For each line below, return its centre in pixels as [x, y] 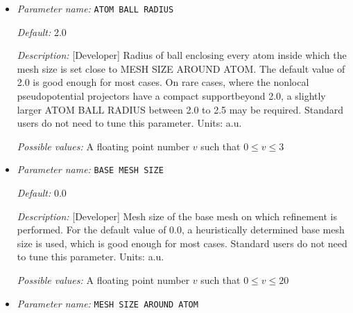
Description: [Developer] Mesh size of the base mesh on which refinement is [177, 216]
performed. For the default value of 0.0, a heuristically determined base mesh [181, 230]
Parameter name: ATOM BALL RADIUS [95, 8]
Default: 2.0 [42, 32]
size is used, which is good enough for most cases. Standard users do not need [182, 243]
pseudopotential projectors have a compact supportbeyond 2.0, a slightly [171, 96]
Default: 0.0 [42, 193]
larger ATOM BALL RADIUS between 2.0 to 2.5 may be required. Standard [180, 109]
